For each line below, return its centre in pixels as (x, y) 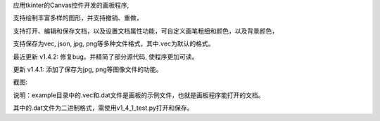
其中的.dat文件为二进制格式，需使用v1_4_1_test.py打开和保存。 (103, 108)
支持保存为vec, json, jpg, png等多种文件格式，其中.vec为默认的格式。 (114, 44)
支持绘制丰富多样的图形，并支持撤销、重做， (78, 18)
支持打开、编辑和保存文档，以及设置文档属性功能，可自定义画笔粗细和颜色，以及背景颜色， (145, 31)
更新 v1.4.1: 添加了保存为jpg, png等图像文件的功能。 (88, 69)
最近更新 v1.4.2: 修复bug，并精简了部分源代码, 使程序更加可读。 (106, 57)
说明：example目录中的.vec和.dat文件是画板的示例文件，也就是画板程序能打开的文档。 (139, 95)
